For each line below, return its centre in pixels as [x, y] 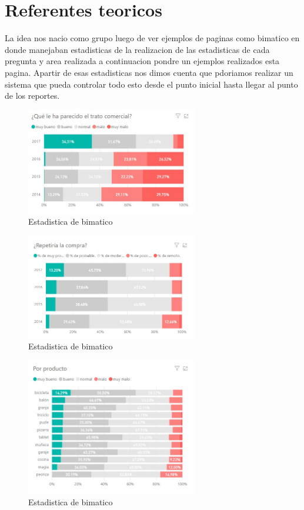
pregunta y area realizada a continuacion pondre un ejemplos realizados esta [142, 61]
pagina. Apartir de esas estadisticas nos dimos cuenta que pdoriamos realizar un [149, 72]
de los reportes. [32, 96]
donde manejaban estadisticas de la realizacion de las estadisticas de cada [137, 49]
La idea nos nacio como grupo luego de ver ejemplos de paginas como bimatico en [152, 38]
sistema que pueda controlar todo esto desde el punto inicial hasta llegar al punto [151, 84]
